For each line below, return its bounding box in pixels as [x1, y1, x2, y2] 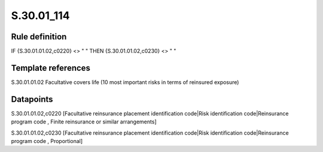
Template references [11, 63, 91, 73]
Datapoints [11, 94, 53, 104]
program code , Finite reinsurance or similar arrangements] [11, 118, 157, 125]
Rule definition [11, 32, 67, 42]
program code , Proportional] [11, 138, 83, 145]
